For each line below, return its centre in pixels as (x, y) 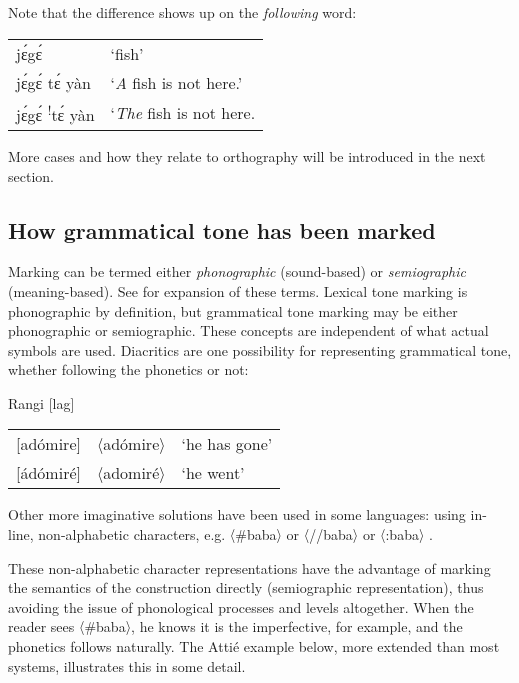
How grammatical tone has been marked (222, 229)
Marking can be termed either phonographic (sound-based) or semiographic (237, 271)
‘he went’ (213, 473)
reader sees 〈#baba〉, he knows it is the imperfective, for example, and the (235, 626)
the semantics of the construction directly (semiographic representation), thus (246, 587)
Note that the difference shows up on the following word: (182, 12)
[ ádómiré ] (48, 473)
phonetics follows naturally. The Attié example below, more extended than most (254, 646)
